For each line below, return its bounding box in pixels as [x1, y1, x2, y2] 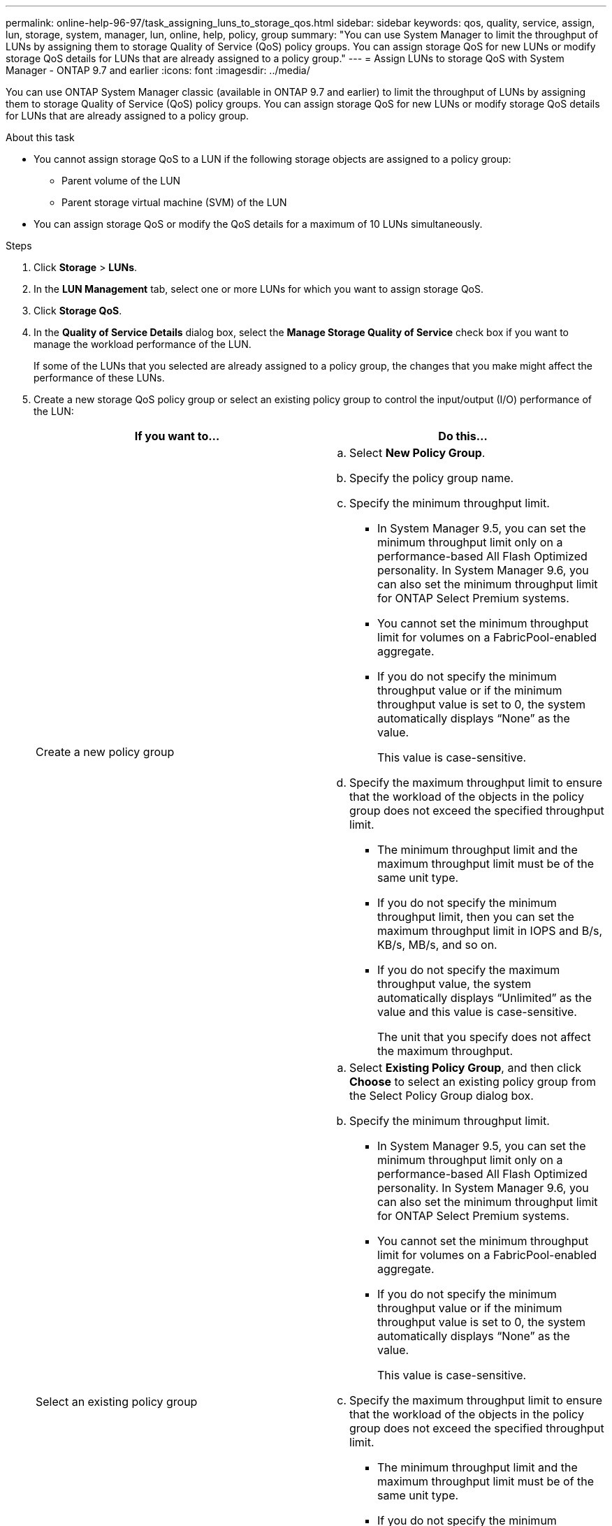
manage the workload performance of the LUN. [34, 338, 252, 350]
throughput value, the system [377, 977, 532, 991]
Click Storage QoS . [34, 305, 122, 317]
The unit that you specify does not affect [377, 1030, 591, 1044]
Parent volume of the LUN [61, 175, 181, 187]
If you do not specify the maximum [377, 963, 560, 977]
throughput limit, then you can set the [377, 910, 574, 924]
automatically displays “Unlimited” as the [377, 991, 592, 1005]
